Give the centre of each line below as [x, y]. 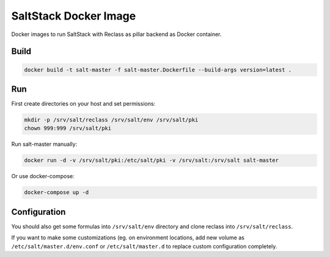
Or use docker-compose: [43, 176]
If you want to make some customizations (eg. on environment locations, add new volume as [128, 237]
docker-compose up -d [57, 193]
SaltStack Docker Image [74, 16]
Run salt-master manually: [44, 144]
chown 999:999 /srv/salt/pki [68, 128]
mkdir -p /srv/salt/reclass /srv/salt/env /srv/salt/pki [111, 120]
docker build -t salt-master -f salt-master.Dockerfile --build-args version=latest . [158, 70]
